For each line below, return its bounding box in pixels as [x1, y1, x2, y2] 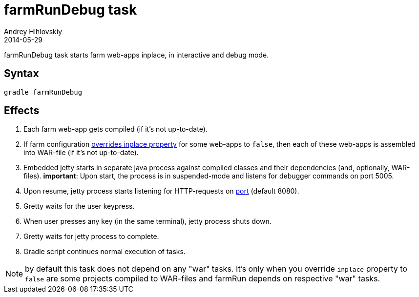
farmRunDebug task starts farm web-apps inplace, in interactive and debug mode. [4, 50, 269, 59]
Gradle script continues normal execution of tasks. [23, 247, 186, 256]
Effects [4, 104, 40, 117]
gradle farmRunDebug [4, 88, 83, 96]
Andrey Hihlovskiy [4, 27, 63, 36]
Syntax [4, 67, 39, 80]
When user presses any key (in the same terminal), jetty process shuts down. [23, 217, 272, 226]
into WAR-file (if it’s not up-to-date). [23, 148, 139, 157]
